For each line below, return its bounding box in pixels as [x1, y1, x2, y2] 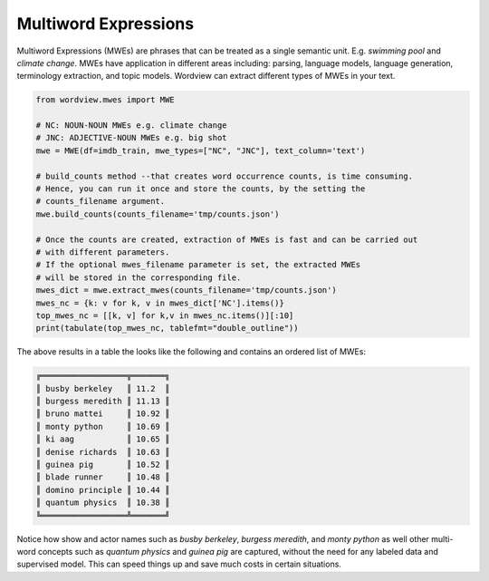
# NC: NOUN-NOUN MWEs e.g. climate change [35, 121, 227, 131]
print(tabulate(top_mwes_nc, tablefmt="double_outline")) [35, 323, 299, 334]
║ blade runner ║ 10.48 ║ [35, 472, 170, 482]
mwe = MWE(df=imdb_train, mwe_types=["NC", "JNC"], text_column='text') [35, 145, 366, 156]
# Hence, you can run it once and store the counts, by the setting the [35, 184, 366, 194]
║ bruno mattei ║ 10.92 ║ [35, 409, 170, 419]
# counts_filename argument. [35, 196, 166, 207]
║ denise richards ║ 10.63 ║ [35, 447, 170, 457]
